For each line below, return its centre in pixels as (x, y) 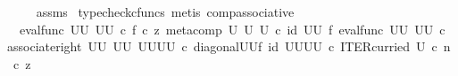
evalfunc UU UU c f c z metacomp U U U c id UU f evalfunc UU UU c (232, 29)
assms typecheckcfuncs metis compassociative (165, 11)
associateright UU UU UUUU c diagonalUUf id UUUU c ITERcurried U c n (229, 46)
